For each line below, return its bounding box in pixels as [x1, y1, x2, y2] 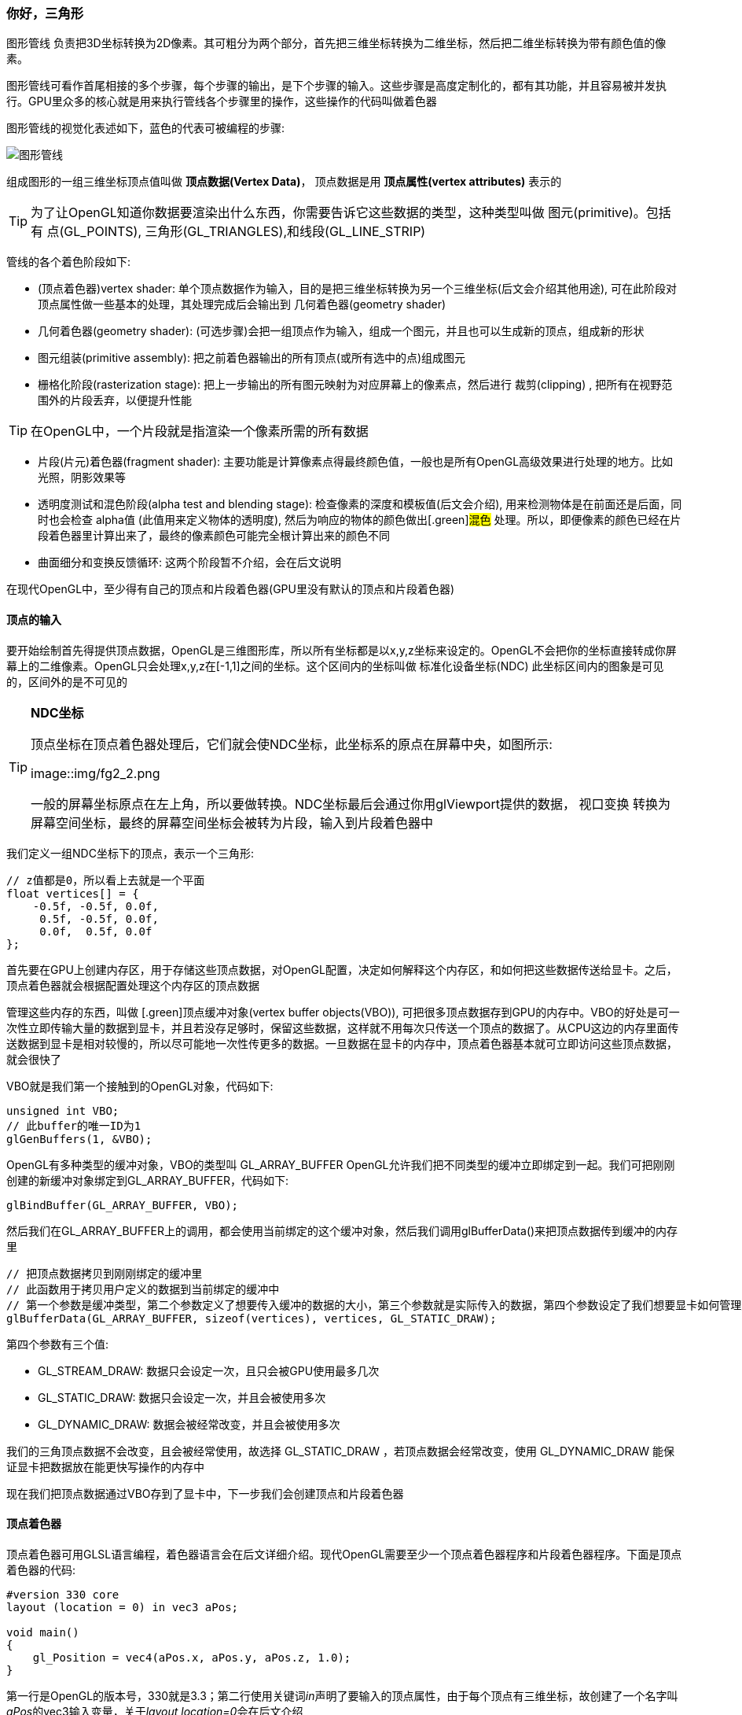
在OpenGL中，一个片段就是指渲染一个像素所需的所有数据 [31, 423, 369, 440]
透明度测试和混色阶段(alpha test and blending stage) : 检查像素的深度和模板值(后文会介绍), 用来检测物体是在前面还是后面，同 [38, 497, 682, 511]
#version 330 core [6, 1588, 119, 1601]
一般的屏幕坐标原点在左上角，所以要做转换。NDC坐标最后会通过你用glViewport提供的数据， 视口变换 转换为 [31, 795, 670, 812]
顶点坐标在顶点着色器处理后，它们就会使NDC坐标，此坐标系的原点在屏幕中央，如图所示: [31, 736, 553, 752]
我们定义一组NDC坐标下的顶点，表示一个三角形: [6, 846, 254, 860]
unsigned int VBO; [6, 1104, 119, 1117]
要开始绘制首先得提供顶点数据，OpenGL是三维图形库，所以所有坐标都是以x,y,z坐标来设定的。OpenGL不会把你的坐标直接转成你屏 [6, 643, 677, 657]
